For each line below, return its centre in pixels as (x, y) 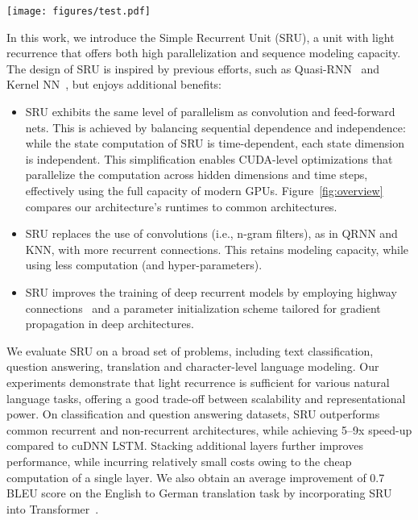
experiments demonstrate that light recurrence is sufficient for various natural (198, 382)
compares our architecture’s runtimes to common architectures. (181, 206)
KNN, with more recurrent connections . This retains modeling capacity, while (217, 249)
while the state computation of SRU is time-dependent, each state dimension (215, 143)
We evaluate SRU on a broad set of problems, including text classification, (190, 350)
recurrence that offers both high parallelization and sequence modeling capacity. (204, 53)
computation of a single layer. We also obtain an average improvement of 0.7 (196, 477)
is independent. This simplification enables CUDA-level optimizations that (209, 158)
